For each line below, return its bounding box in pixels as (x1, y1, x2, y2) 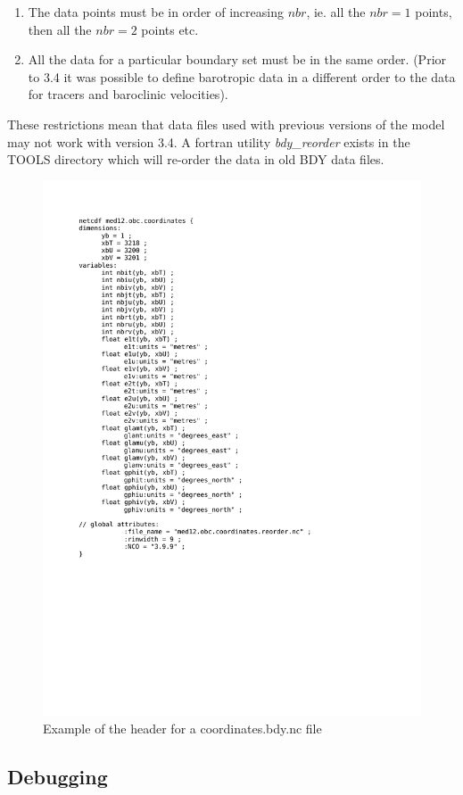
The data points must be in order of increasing (28, 3, 284, 21)
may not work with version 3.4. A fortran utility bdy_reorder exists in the (7, 132, 410, 151)
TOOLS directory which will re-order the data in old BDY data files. (7, 150, 384, 169)
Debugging (7, 763, 108, 791)
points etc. (141, 20, 199, 38)
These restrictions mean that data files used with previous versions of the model (7, 114, 445, 133)
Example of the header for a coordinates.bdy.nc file (43, 719, 322, 738)
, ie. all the (306, 3, 366, 21)
